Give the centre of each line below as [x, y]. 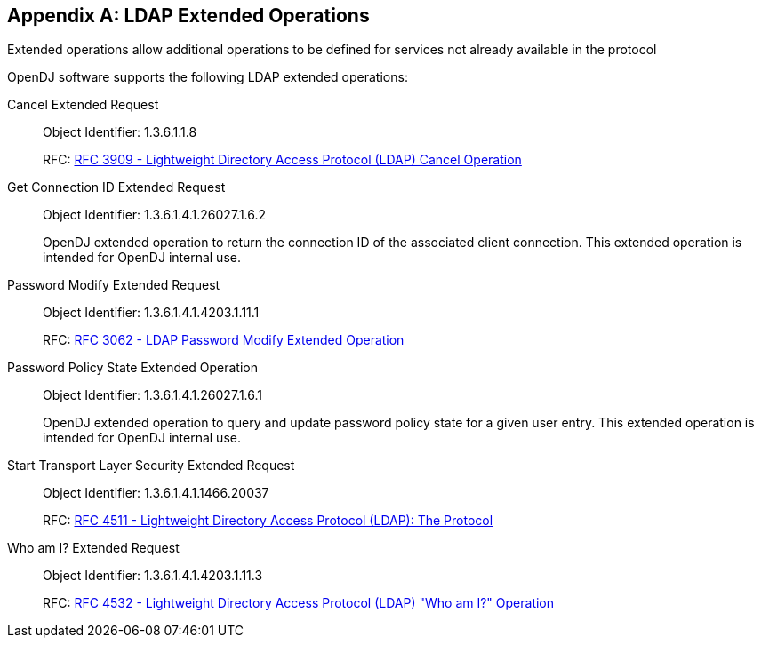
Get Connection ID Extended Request [116, 187]
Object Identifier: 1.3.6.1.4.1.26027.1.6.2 [155, 215]
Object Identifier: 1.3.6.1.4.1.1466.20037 [156, 493]
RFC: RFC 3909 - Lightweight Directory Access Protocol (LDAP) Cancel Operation [282, 160]
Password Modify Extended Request [114, 285]
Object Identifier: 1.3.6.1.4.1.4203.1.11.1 [151, 313]
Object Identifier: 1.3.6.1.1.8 [120, 132]
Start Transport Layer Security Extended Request [151, 466]
